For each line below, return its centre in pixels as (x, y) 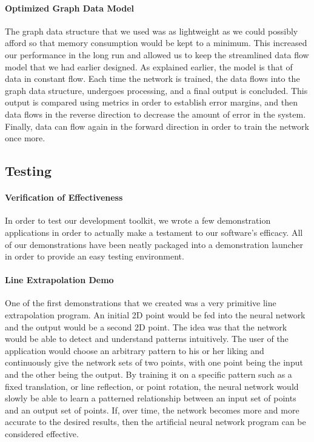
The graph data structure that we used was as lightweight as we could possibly (152, 31)
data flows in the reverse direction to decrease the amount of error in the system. (155, 114)
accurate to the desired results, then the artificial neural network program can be (155, 422)
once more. (25, 138)
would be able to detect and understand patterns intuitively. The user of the (147, 339)
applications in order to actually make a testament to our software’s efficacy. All (154, 232)
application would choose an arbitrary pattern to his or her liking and (135, 350)
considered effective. (42, 434)
